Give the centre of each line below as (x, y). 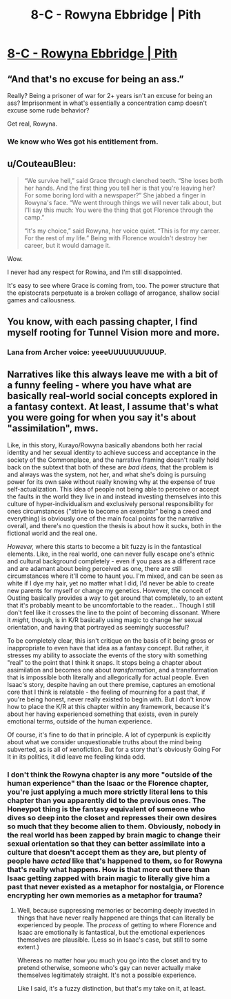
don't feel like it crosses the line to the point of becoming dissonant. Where (114, 612)
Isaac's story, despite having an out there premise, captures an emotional (111, 684)
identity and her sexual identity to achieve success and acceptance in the (111, 452)
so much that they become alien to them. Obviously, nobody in (114, 826)
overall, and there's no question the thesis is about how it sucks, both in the (114, 525)
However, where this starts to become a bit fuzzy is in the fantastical (104, 546)
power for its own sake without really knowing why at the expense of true (111, 482)
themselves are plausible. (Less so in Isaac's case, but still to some (112, 940)
